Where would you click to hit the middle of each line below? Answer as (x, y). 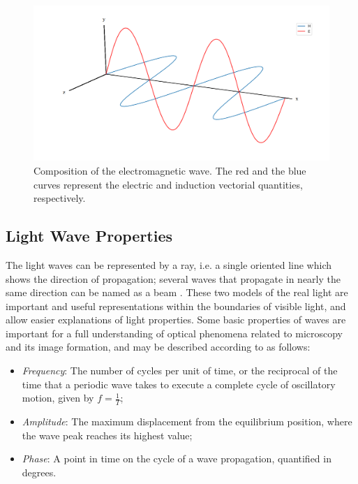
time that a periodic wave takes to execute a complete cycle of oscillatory (179, 384)
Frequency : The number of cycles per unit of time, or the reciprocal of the (180, 371)
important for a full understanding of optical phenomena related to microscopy (174, 333)
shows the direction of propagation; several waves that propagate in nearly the (173, 278)
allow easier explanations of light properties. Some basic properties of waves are (176, 320)
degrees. (39, 472)
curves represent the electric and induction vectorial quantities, (168, 184)
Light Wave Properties (89, 236)
